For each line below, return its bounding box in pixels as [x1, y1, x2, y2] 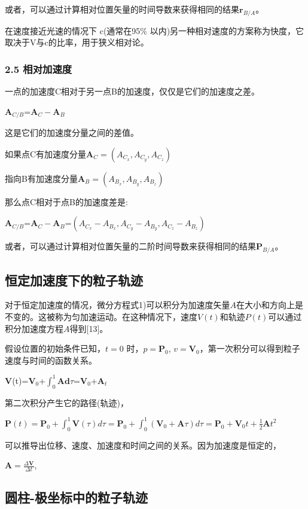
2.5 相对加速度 [5, 61, 72, 76]
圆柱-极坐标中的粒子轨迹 [5, 488, 148, 507]
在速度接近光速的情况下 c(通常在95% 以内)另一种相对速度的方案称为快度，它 [5, 24, 304, 36]
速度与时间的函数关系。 [5, 353, 97, 366]
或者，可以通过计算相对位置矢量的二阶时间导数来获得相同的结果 [5, 240, 256, 252]
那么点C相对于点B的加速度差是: [5, 195, 128, 208]
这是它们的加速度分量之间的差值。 [5, 126, 139, 139]
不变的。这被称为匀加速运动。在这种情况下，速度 [5, 310, 197, 323]
